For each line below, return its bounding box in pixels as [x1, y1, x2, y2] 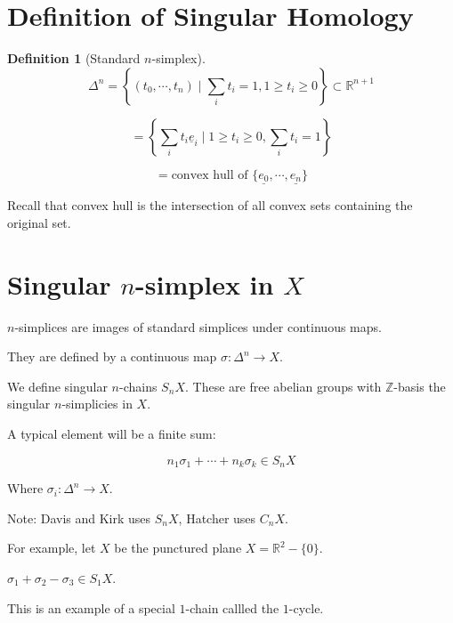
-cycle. [288, 598, 324, 617]
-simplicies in [61, 394, 133, 413]
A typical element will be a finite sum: [7, 425, 216, 443]
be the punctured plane [114, 538, 242, 557]
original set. [7, 213, 71, 231]
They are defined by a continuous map [7, 347, 217, 366]
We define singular [7, 376, 108, 395]
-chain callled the [185, 598, 279, 617]
